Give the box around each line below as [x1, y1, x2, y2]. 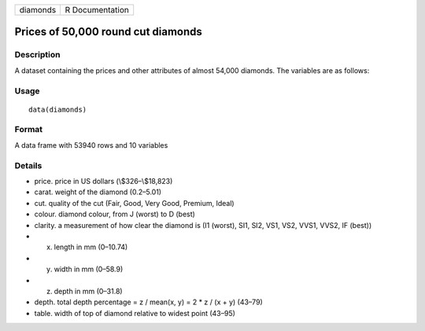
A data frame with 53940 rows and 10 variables [14, 140, 168, 149]
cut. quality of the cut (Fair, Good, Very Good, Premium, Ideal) [34, 198, 235, 208]
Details [14, 160, 42, 171]
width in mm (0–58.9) [54, 264, 124, 274]
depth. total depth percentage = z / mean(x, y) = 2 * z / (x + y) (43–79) [34, 297, 263, 307]
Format [14, 124, 43, 135]
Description [14, 50, 61, 61]
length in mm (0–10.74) [54, 242, 128, 252]
